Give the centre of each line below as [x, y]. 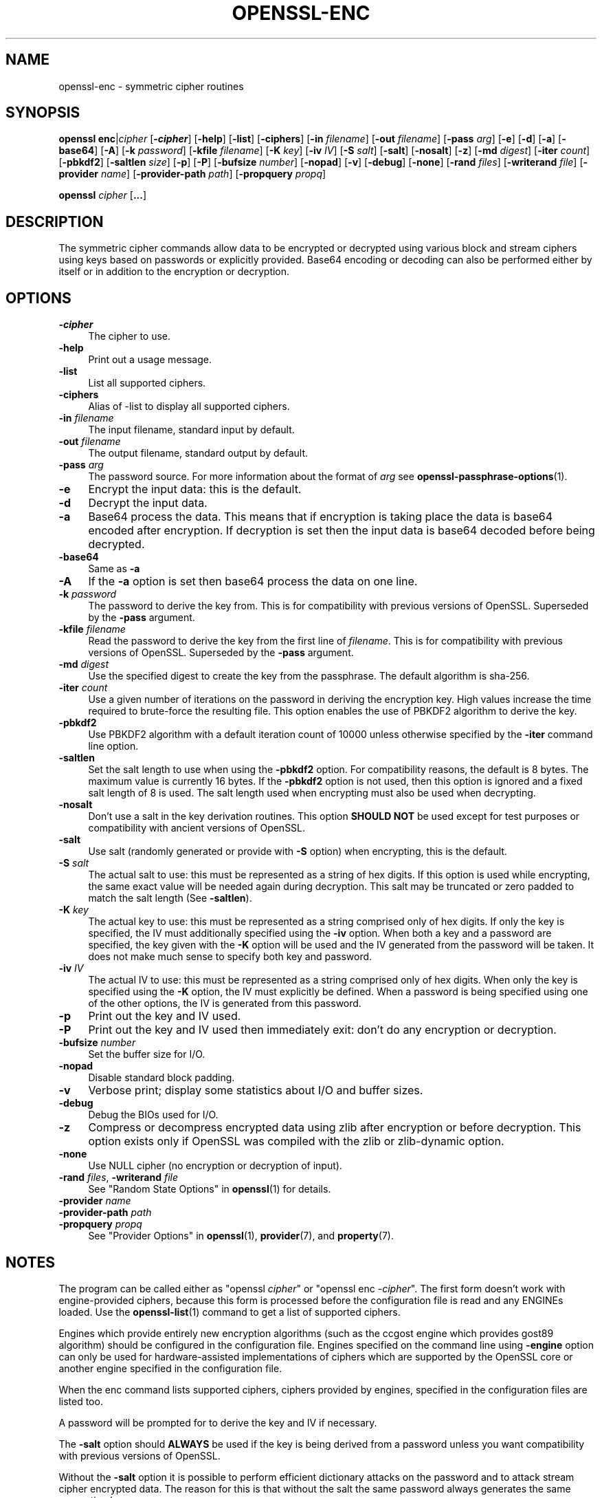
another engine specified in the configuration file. [170, 1368]
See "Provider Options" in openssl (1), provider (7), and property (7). [241, 1236]
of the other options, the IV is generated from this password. [225, 1003]
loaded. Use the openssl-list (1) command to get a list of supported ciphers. [230, 1312]
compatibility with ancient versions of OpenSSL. [197, 828]
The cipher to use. [130, 336]
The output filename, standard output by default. [198, 453]
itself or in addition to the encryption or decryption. [174, 272]
